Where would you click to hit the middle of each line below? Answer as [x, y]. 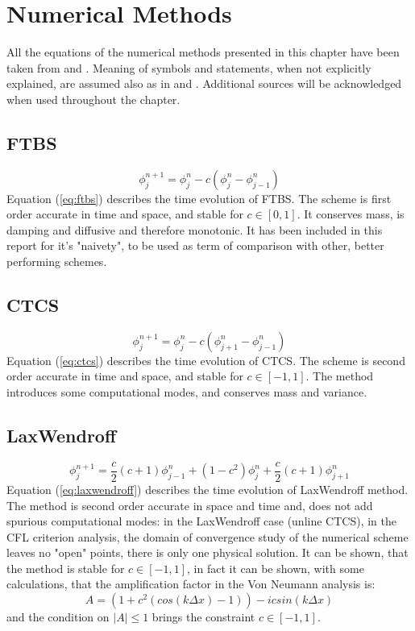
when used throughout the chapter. [93, 99]
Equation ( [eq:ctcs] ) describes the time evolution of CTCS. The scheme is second [206, 360]
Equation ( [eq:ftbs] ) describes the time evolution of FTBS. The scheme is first [199, 198]
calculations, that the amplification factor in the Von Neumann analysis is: [191, 584]
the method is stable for [66, 568]
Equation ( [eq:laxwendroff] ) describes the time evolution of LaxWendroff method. [207, 489]
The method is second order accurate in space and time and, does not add [190, 505]
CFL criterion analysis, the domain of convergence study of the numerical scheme [207, 536]
